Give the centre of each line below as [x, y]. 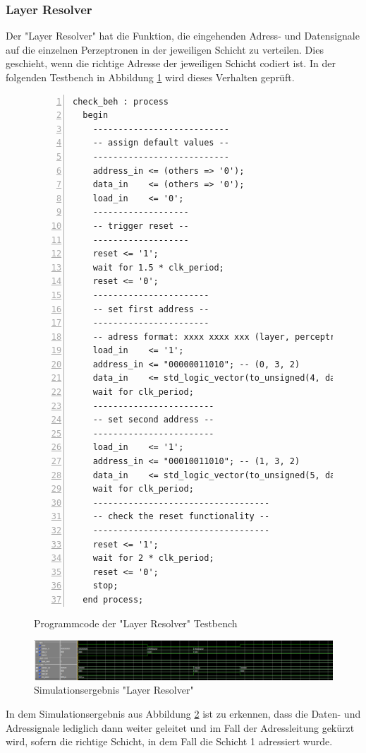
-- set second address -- [153, 420]
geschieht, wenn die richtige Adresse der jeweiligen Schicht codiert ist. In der [171, 63]
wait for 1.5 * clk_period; [158, 267]
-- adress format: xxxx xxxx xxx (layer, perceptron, [221, 337]
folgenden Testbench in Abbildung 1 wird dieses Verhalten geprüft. [150, 77]
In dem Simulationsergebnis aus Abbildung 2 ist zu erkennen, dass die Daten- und [183, 714]
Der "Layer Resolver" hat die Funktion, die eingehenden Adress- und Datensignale [183, 36]
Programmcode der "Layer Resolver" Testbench [136, 623]
